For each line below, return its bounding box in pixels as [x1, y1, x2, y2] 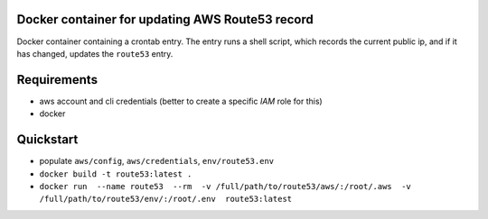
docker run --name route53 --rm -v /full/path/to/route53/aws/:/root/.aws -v [39, 181, 411, 191]
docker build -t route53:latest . [39, 169, 192, 179]
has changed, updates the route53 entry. [16, 48, 174, 59]
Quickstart [16, 132, 79, 148]
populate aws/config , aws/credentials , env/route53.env [39, 156, 275, 167]
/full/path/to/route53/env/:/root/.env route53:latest [39, 194, 293, 205]
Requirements [16, 72, 99, 87]
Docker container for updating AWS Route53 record [16, 12, 314, 27]
